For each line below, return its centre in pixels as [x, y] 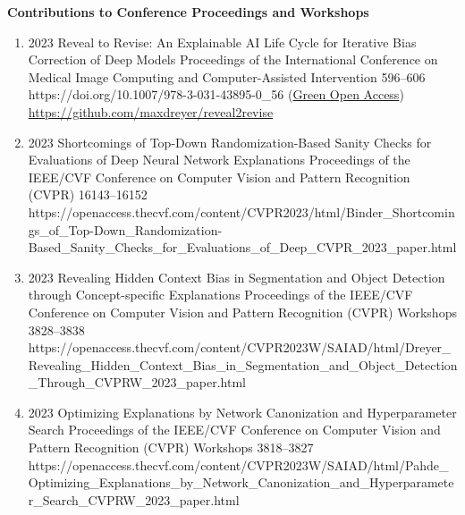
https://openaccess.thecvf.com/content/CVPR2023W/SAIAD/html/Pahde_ [238, 464]
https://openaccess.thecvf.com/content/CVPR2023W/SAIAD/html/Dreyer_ [240, 347]
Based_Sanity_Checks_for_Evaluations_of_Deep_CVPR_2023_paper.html [242, 247]
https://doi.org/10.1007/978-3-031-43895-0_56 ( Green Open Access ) [216, 94]
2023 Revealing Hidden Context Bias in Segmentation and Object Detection [237, 277]
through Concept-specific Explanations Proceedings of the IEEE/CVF [220, 295]
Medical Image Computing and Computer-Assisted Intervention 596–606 [227, 76]
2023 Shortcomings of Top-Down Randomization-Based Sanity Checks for [230, 142]
